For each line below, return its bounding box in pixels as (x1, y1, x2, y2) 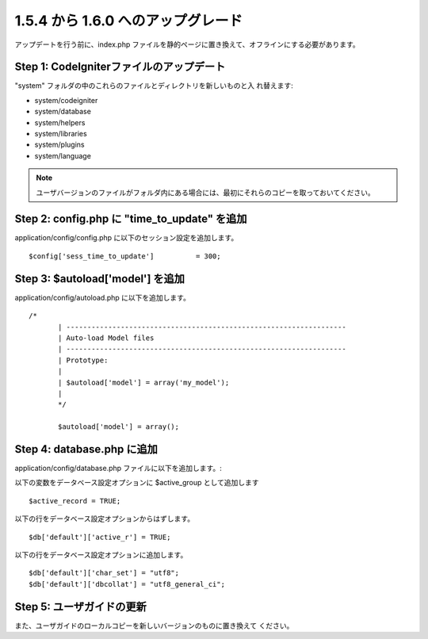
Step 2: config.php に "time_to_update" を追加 (14, 212, 247, 226)
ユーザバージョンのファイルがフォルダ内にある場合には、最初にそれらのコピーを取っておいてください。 (36, 187, 376, 197)
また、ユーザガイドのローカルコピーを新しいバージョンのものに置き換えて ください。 (14, 621, 294, 630)
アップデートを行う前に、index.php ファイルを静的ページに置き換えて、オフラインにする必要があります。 (14, 40, 360, 49)
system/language (34, 151, 91, 160)
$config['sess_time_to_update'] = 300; (29, 251, 221, 261)
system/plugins (34, 140, 85, 150)
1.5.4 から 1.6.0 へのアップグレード (14, 12, 243, 29)
